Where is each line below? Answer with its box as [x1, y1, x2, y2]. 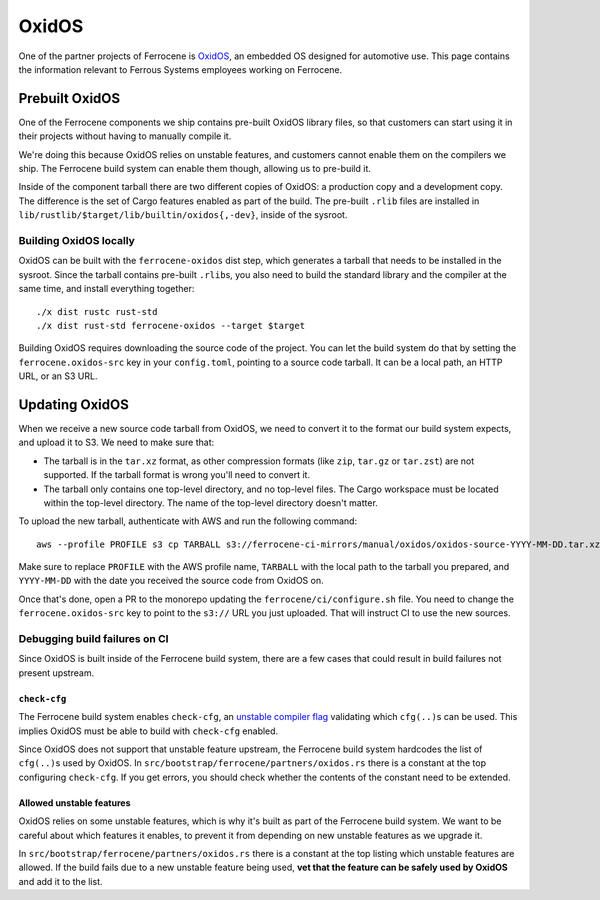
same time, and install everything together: [18, 283, 195, 295]
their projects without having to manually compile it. [18, 130, 232, 142]
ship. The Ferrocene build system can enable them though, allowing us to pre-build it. [18, 163, 372, 175]
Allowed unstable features [18, 796, 131, 809]
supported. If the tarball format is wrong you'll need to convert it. [43, 469, 310, 481]
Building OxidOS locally [18, 233, 135, 247]
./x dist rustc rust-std [36, 306, 158, 317]
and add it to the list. [18, 875, 104, 887]
